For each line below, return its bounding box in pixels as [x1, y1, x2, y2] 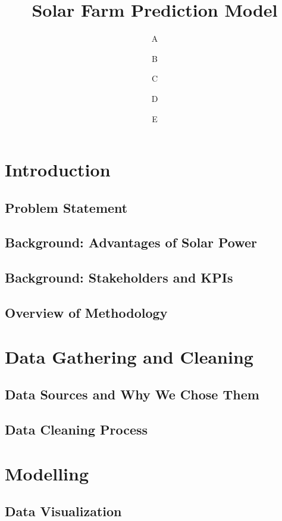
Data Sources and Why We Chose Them [5, 385, 259, 404]
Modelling [5, 461, 89, 485]
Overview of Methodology [5, 303, 168, 322]
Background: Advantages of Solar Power [5, 233, 258, 252]
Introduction [5, 157, 111, 182]
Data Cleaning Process [5, 420, 148, 438]
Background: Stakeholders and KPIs [5, 268, 233, 287]
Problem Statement [5, 198, 128, 216]
